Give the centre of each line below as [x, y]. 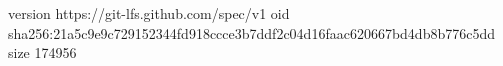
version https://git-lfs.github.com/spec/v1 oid [149, 13]
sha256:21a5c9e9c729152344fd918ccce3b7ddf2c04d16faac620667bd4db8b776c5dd [252, 32]
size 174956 [42, 52]
